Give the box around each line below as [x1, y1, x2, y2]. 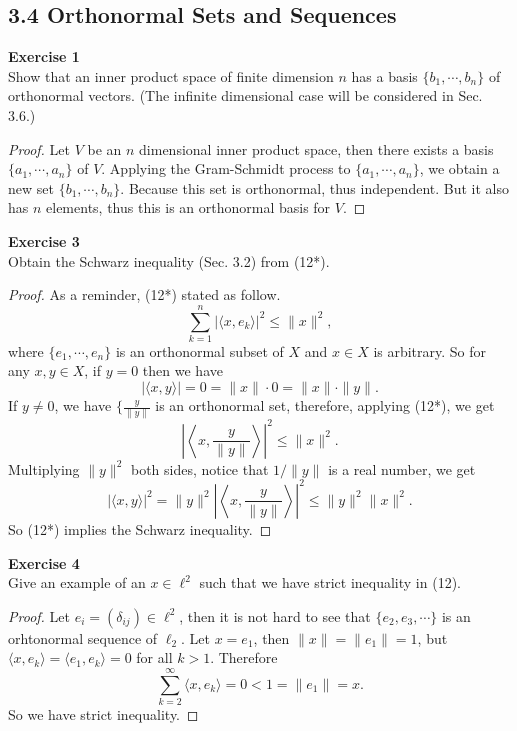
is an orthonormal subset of [115, 340, 284, 361]
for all [136, 647, 173, 668]
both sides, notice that [130, 458, 269, 479]
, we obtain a [419, 158, 500, 179]
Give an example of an [8, 572, 146, 593]
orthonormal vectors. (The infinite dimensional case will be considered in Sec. [8, 85, 483, 106]
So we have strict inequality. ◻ [8, 704, 199, 725]
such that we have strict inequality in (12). [199, 572, 461, 593]
